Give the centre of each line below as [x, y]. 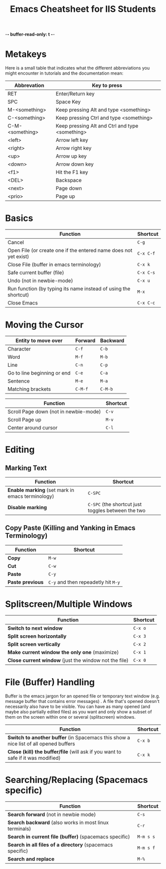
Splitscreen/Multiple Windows [69, 604]
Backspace [69, 180]
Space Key [68, 102]
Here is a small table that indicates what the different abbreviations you [77, 68]
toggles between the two [117, 510]
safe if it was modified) [34, 758]
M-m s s [146, 837]
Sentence [19, 381]
